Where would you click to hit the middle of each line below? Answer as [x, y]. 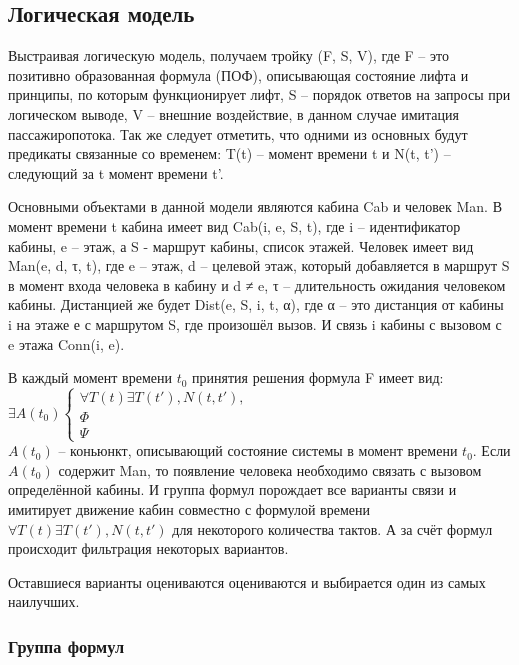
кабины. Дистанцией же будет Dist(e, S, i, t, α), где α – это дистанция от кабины [256, 304]
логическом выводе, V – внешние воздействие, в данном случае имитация [233, 113]
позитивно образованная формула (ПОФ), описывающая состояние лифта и [238, 74]
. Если [491, 450]
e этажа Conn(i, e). [66, 343]
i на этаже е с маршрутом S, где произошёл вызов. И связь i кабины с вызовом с [255, 323]
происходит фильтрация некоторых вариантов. [148, 548]
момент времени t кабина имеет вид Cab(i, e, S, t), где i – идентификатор [234, 225]
